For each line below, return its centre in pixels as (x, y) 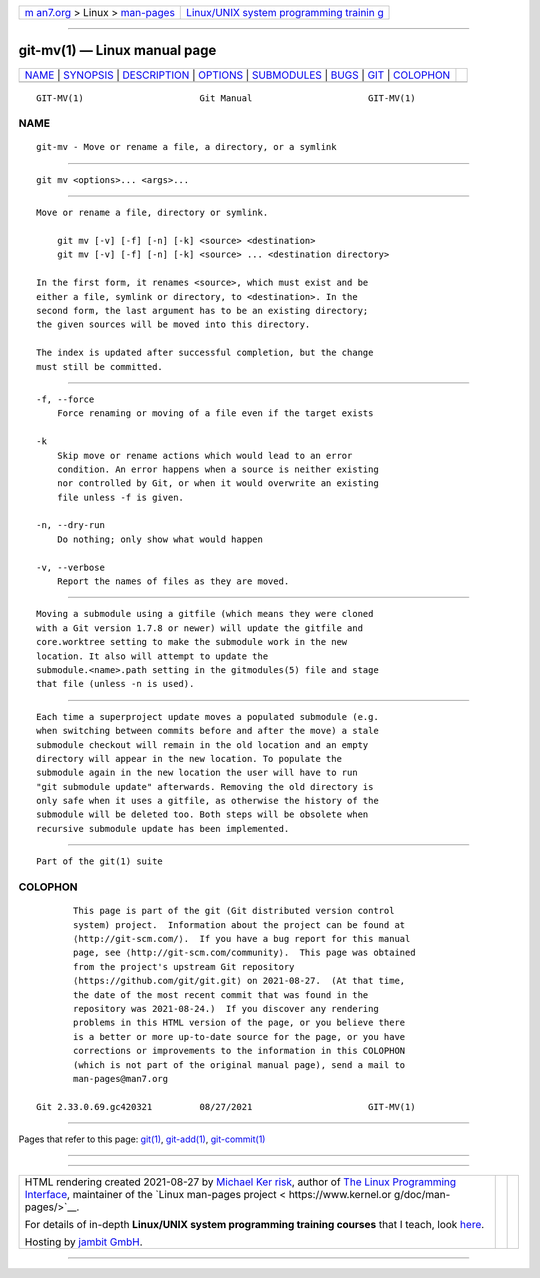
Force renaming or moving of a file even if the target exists (215, 413)
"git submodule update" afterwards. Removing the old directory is (205, 786)
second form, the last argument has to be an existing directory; (202, 310)
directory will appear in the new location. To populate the (189, 758)
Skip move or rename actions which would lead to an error (204, 455)
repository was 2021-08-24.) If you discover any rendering (226, 1008)
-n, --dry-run (70, 525)
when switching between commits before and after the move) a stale (207, 731)
